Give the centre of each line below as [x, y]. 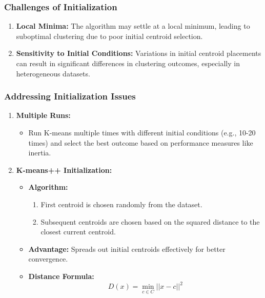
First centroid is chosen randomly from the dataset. [121, 204]
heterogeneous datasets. [53, 73]
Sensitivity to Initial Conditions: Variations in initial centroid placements [139, 53]
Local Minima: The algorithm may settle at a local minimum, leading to [133, 26]
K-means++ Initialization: [64, 170]
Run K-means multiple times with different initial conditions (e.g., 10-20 [142, 132]
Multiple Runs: [43, 115]
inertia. [40, 153]
